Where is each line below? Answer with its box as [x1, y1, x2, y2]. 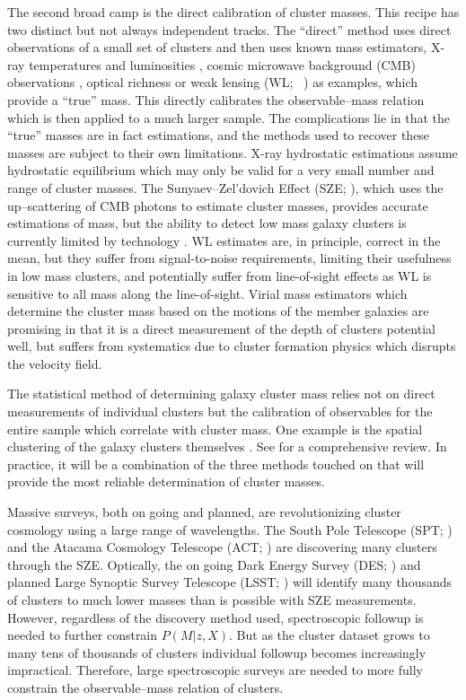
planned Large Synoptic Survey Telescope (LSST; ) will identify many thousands [7, 573, 453, 591]
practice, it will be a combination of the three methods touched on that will [7, 454, 425, 473]
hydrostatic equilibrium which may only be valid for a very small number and [7, 161, 435, 179]
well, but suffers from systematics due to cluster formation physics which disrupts [7, 337, 456, 355]
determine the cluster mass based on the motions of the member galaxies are [7, 302, 429, 320]
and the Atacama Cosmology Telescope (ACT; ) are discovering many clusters [7, 538, 437, 556]
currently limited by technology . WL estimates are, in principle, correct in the [7, 231, 441, 249]
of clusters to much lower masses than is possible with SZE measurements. [7, 591, 417, 608]
